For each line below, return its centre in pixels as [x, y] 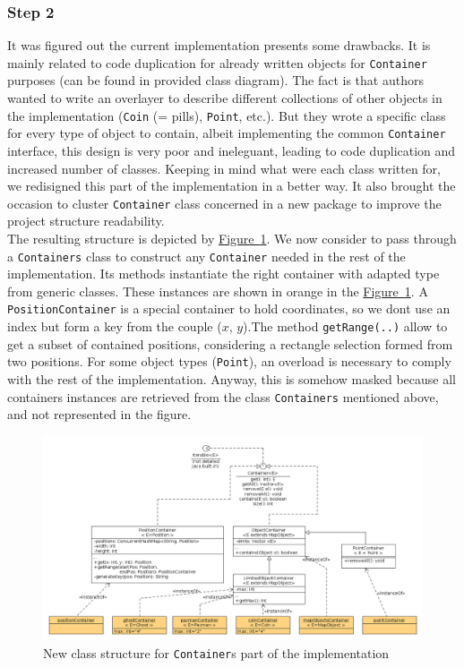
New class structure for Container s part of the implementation [216, 653]
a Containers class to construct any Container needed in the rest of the [206, 256]
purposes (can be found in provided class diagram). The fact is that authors [215, 80]
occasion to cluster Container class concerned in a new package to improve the [224, 203]
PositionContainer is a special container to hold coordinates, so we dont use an [229, 308]
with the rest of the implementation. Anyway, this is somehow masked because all [232, 379]
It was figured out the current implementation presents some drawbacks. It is [219, 45]
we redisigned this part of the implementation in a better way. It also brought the [232, 186]
